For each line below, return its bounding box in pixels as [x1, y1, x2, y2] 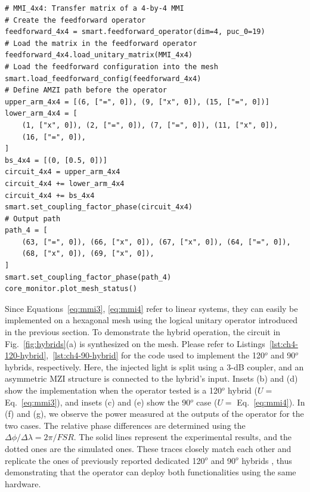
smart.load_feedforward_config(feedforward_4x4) [5, 74, 201, 83]
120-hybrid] [5, 349, 46, 361]
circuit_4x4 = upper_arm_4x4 [5, 168, 120, 177]
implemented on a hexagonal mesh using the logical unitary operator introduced [5, 314, 298, 326]
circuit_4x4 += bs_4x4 [5, 191, 95, 200]
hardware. [5, 477, 41, 490]
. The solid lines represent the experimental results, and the [73, 431, 292, 443]
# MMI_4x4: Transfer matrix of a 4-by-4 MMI [5, 4, 184, 13]
